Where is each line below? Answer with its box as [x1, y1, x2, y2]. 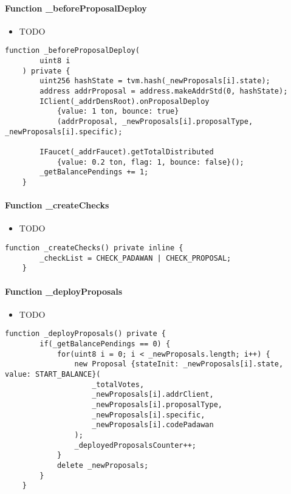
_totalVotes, [92, 380, 145, 389]
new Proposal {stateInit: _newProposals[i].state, [74, 360, 284, 369]
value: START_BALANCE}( [5, 369, 101, 379]
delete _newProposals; [56, 461, 149, 470]
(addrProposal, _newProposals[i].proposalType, [56, 117, 253, 126]
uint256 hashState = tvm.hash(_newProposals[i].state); [39, 77, 270, 86]
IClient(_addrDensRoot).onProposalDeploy [39, 97, 210, 106]
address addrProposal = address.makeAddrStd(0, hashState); [39, 87, 288, 96]
